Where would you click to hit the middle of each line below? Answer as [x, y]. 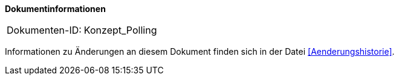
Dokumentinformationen [55, 9]
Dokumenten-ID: [44, 30]
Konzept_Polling [120, 30]
